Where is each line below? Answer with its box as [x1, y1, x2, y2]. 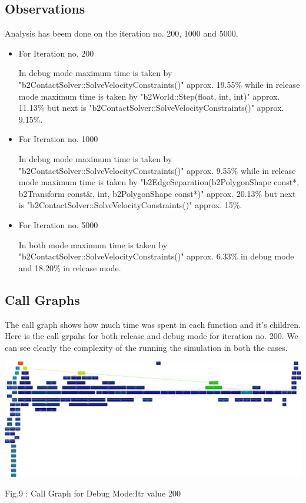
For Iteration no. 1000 [18, 133, 98, 145]
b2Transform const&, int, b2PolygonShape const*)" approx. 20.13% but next [18, 187, 296, 199]
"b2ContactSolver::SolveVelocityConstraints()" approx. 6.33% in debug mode [18, 250, 294, 262]
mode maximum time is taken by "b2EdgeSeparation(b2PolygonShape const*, [18, 176, 300, 188]
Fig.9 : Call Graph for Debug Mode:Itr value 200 [5, 487, 181, 499]
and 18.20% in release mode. [18, 261, 121, 274]
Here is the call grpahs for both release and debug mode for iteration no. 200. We [5, 330, 298, 342]
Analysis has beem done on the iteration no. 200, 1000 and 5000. [5, 27, 238, 40]
